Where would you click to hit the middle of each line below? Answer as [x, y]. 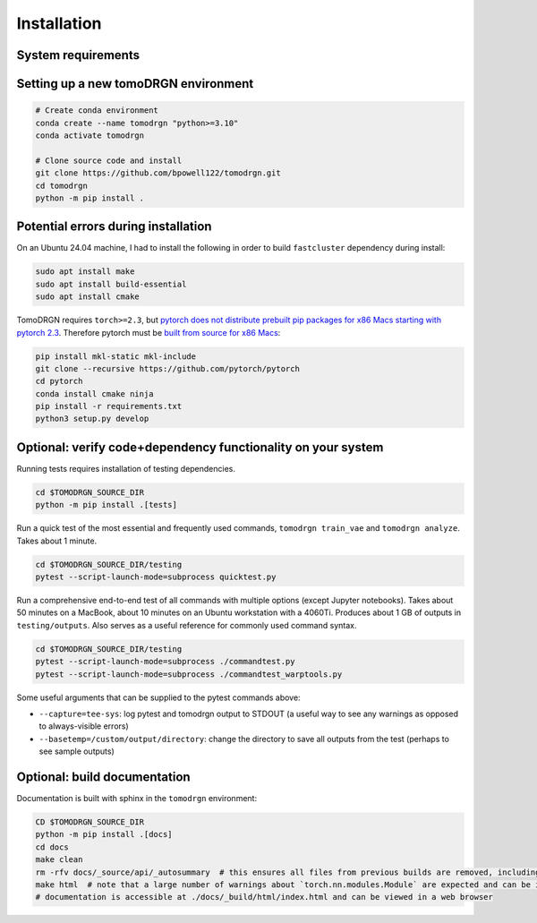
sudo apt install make [85, 272]
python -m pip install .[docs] [104, 834]
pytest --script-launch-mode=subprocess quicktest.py [156, 577]
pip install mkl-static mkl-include [116, 356]
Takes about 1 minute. [57, 541]
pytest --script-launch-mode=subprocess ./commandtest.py [165, 662]
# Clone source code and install [109, 160]
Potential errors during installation [114, 227]
